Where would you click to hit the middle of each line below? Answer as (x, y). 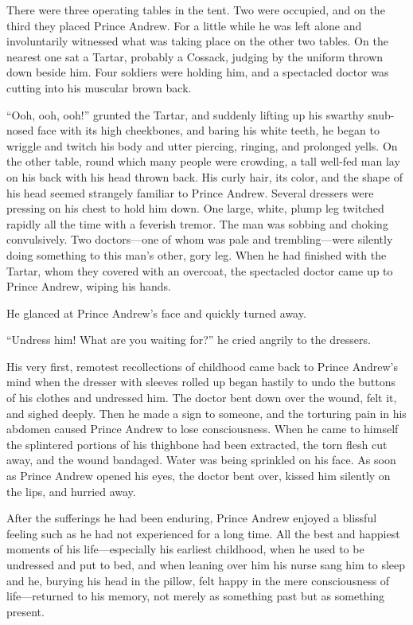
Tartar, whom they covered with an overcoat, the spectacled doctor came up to (200, 270)
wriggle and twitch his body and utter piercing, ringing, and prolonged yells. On (202, 145)
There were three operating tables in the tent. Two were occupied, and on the (196, 10)
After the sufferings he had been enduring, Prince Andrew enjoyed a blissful (192, 518)
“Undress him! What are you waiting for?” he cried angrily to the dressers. (189, 340)
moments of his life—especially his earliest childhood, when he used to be (185, 549)
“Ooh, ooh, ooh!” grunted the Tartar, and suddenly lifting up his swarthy (185, 114)
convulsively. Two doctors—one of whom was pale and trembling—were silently (200, 239)
